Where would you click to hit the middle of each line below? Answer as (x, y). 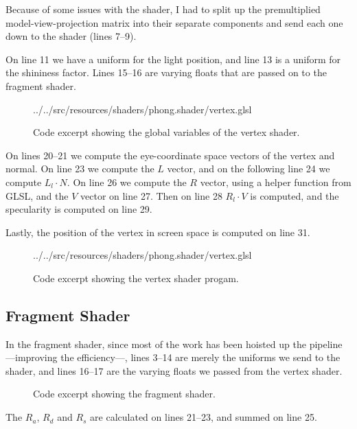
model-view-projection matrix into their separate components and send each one (174, 22)
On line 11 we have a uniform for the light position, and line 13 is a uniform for (173, 59)
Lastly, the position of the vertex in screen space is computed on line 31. (158, 232)
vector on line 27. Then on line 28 (151, 195)
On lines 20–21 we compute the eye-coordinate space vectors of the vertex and (170, 155)
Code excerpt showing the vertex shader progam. (136, 278)
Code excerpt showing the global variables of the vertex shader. (166, 132)
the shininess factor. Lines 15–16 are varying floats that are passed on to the (166, 72)
